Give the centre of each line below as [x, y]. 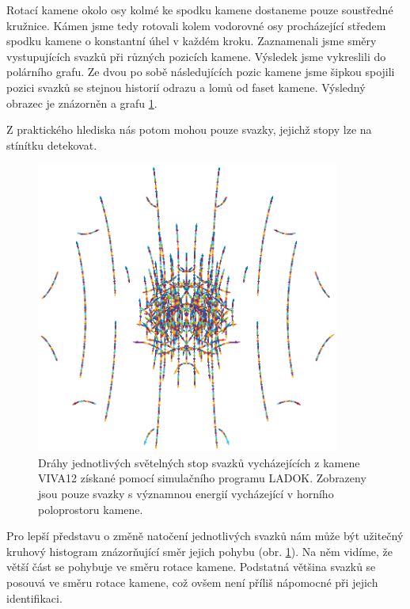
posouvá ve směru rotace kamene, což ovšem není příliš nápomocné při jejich [192, 582]
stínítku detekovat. [52, 145]
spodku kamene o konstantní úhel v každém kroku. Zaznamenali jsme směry [192, 41]
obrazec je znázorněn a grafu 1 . [82, 103]
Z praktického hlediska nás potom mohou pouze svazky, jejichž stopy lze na [189, 129]
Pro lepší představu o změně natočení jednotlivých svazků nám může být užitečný [205, 536]
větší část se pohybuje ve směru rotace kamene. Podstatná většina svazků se [191, 567]
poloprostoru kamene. [91, 509]
